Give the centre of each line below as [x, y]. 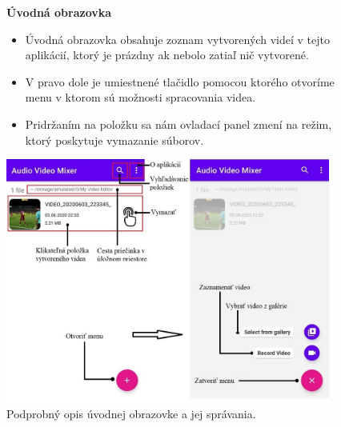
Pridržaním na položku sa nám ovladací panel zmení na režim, [179, 124]
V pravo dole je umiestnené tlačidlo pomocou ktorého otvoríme [180, 81]
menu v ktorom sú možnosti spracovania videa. [140, 97]
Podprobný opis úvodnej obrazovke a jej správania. [131, 414]
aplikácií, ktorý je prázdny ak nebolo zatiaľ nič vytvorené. [167, 55]
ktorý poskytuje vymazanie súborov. [114, 140]
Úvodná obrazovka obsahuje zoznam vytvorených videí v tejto [177, 39]
